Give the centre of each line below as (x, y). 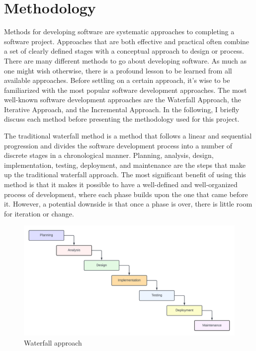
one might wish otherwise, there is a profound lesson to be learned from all (118, 70)
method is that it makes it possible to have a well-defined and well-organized (121, 184)
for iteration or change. (39, 213)
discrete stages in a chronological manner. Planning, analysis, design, (109, 155)
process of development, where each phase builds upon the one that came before (126, 194)
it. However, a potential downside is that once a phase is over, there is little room (128, 204)
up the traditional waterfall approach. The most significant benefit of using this (125, 175)
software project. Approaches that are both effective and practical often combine (127, 41)
